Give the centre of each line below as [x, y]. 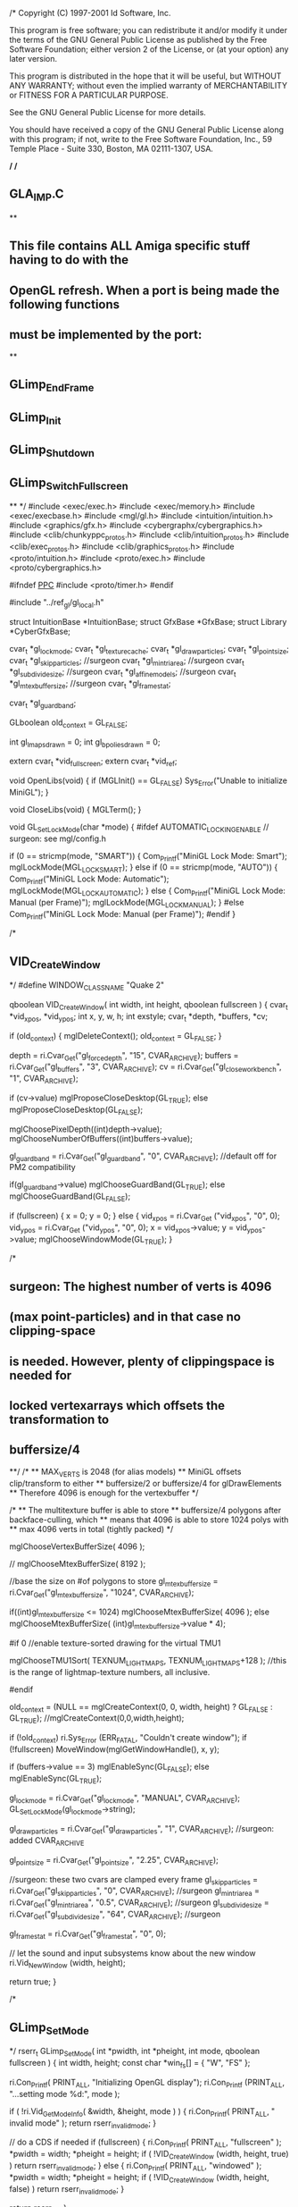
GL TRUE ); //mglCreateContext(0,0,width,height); [97, 1719]
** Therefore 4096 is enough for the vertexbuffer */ [104, 1493]
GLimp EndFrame [52, 385]
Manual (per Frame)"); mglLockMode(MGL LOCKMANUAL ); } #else [127, 903]
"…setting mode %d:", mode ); [65, 2093]
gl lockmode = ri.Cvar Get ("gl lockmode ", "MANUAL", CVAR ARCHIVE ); [125, 1798]
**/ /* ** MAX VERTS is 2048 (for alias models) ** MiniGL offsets [125, 1472]
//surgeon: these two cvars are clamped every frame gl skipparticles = [134, 1880]
